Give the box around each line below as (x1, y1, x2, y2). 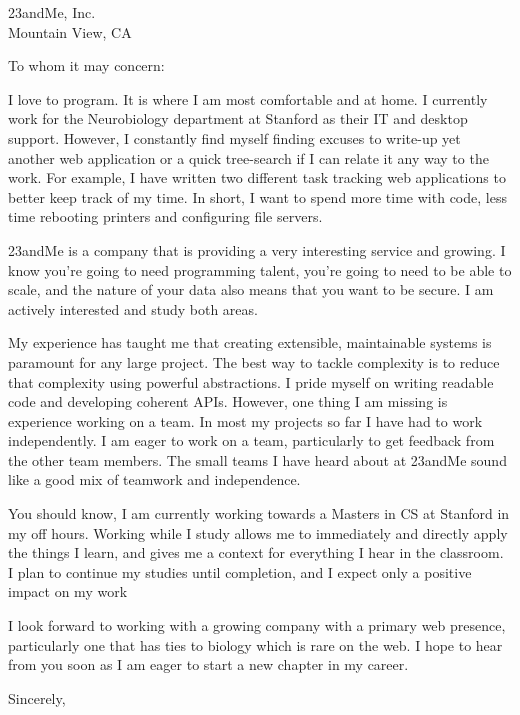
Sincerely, (8, 687, 66, 708)
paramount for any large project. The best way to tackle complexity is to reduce (8, 351, 500, 372)
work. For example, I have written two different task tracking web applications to (8, 167, 506, 188)
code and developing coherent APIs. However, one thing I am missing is (8, 391, 448, 412)
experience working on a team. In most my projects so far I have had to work (8, 410, 483, 431)
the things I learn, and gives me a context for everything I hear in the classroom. (8, 542, 504, 563)
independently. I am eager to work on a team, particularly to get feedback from (8, 430, 495, 451)
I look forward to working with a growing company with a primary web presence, (8, 615, 506, 636)
